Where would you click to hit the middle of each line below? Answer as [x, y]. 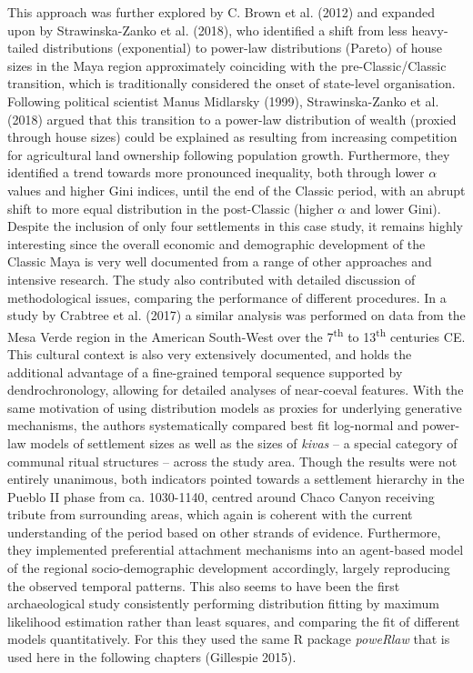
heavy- [430, 30]
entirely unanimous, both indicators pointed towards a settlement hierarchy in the [236, 479]
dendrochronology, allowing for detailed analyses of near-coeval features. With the [236, 390]
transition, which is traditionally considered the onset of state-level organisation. [231, 83]
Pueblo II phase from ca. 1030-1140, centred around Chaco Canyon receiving [221, 496]
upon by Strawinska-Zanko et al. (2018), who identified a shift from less [207, 30]
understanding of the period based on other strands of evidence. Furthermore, [224, 532]
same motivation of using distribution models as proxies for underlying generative [235, 407]
